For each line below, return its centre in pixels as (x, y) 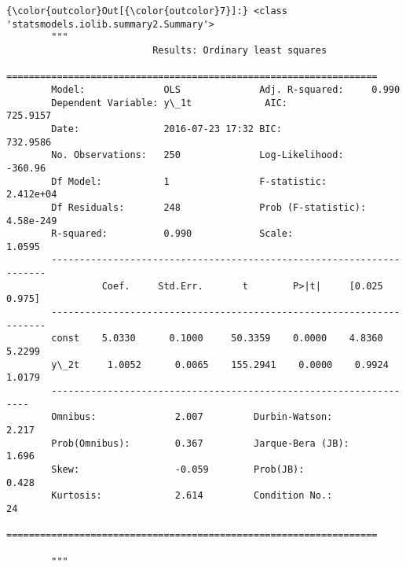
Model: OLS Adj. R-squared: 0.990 (226, 89)
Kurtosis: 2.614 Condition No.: (192, 496)
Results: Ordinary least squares (240, 50)
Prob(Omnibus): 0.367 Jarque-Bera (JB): (200, 443)
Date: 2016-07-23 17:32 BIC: (166, 129)
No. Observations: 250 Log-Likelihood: (198, 155)
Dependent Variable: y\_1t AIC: (169, 103)
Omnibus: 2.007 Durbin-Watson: (192, 417)
